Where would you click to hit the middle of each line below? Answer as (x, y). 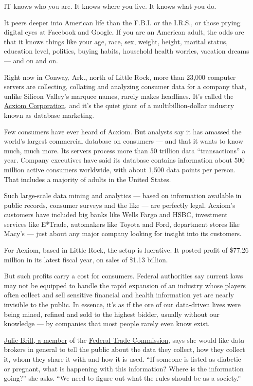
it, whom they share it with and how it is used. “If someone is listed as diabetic (123, 359)
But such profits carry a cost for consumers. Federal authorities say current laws (124, 276)
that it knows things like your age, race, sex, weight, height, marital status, (116, 41)
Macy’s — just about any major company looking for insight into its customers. (123, 233)
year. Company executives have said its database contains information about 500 (124, 160)
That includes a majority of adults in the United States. (88, 179)
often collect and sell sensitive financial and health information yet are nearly (119, 295)
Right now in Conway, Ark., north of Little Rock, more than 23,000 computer (120, 77)
